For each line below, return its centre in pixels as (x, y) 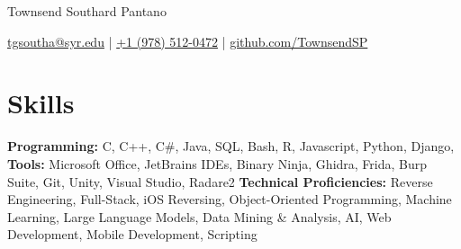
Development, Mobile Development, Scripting (132, 234)
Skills (41, 103)
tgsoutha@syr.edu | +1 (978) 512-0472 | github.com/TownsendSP (188, 41)
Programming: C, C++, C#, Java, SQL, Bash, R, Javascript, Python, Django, (231, 146)
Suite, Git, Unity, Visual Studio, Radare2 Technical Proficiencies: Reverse (220, 181)
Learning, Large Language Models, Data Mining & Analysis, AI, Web (199, 216)
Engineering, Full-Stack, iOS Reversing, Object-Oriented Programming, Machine (230, 199)
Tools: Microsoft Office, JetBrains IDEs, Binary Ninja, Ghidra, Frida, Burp (217, 163)
